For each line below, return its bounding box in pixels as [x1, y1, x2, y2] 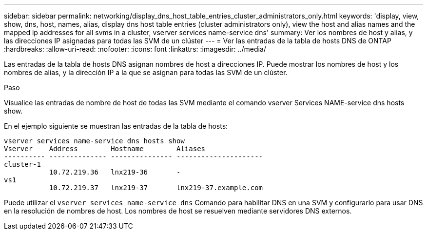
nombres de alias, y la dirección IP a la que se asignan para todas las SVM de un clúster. [4, 68, 288, 77]
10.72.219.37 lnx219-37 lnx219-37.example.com [49, 184, 263, 192]
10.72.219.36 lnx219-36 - [49, 168, 181, 176]
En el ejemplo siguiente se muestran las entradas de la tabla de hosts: [4, 122, 228, 130]
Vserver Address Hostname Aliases [4, 145, 206, 153]
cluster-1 [4, 160, 41, 168]
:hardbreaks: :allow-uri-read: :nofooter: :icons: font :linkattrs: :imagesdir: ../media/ [4, 45, 266, 53]
